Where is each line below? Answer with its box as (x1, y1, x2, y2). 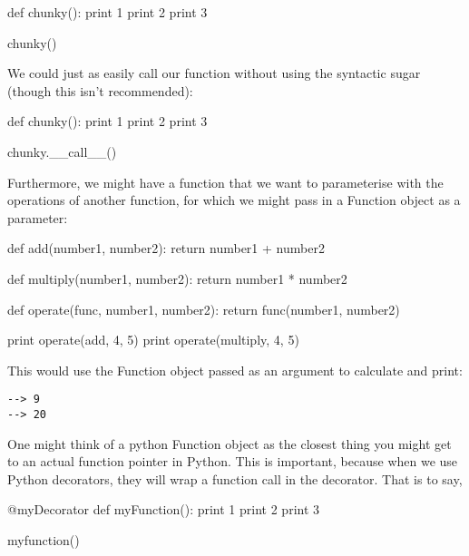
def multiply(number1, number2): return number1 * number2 (7, 268, 347, 288)
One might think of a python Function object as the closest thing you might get (7, 434, 452, 453)
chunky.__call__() (7, 141, 117, 161)
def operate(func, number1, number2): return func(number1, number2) (7, 299, 400, 318)
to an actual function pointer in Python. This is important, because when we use (7, 452, 458, 471)
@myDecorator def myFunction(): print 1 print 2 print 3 (7, 500, 320, 519)
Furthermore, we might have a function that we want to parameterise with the (7, 172, 444, 191)
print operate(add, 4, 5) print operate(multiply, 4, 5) (7, 330, 299, 349)
